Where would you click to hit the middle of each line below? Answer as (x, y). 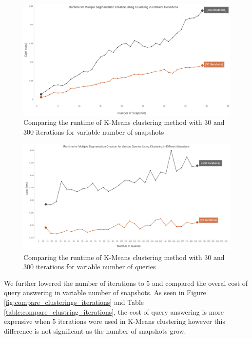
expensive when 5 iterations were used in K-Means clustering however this (115, 321)
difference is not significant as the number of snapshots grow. (95, 330)
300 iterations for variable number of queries (90, 267)
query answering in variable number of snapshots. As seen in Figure (105, 292)
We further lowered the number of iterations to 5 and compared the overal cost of (126, 283)
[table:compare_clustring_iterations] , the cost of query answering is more (114, 311)
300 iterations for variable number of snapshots (94, 131)
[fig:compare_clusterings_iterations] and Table (74, 302)
